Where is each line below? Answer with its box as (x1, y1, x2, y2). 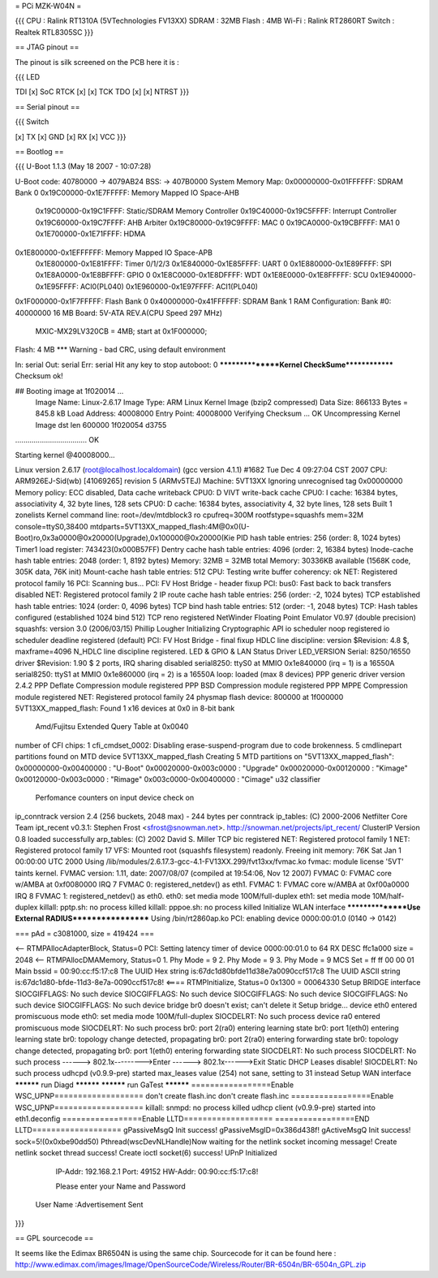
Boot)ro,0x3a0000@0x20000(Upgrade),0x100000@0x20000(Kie (15, 533, 235, 543)
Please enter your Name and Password (55, 1181, 186, 1191)
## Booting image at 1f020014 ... (15, 386, 124, 395)
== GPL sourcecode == (15, 1233, 94, 1243)
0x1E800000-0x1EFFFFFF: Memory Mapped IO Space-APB (15, 248, 213, 257)
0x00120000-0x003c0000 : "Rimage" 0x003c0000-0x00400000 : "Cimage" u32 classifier (15, 775, 321, 784)
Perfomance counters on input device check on (35, 792, 195, 803)
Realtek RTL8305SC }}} (15, 27, 94, 37)
